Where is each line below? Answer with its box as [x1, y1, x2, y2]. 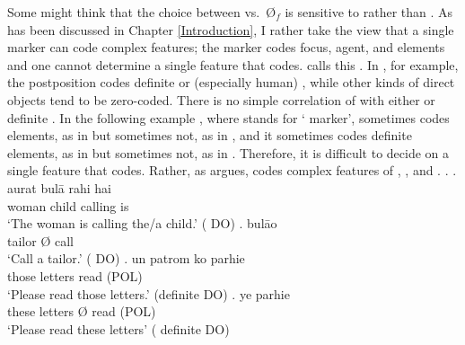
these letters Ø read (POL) [7, 302, 156, 321]
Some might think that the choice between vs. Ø [7, 3, 276, 21]
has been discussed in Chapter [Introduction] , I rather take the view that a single [7, 20, 454, 39]
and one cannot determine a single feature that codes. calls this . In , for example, [7, 55, 459, 74]
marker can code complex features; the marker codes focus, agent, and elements [7, 38, 445, 57]
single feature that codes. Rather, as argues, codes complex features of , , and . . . [7, 161, 457, 180]
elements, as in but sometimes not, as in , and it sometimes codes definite [7, 126, 412, 145]
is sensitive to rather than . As [285, 3, 453, 21]
